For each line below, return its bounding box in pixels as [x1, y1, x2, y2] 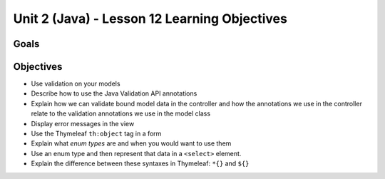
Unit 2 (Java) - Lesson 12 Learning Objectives [13, 11, 288, 26]
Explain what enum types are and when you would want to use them [31, 139, 232, 148]
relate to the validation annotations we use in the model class [31, 109, 210, 118]
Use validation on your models [31, 79, 120, 88]
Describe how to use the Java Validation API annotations [31, 89, 197, 98]
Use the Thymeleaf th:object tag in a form [31, 129, 162, 138]
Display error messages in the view [31, 119, 135, 128]
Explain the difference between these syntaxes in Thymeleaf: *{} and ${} [31, 159, 250, 168]
